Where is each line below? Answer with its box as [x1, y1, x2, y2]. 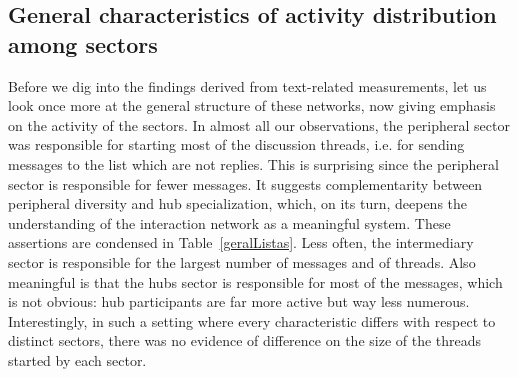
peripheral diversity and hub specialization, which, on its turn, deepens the [8, 193, 468, 214]
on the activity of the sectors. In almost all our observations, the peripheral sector [8, 114, 510, 135]
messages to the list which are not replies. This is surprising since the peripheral [8, 153, 499, 174]
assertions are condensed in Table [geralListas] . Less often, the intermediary [8, 232, 474, 253]
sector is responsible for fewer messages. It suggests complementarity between [8, 173, 483, 194]
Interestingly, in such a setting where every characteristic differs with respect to [8, 310, 496, 331]
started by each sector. [8, 349, 147, 370]
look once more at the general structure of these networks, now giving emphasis [8, 95, 496, 116]
